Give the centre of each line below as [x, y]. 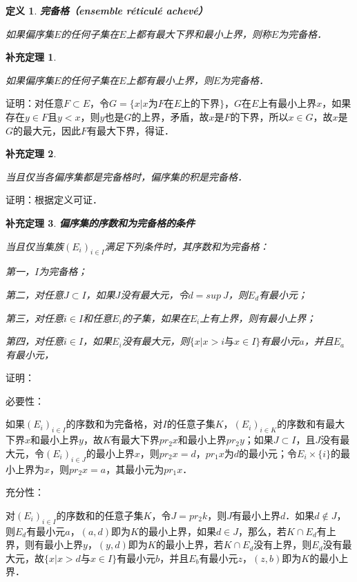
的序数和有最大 [311, 424]
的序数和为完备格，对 [114, 424]
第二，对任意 [35, 294]
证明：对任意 [35, 103]
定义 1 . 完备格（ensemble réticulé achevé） [107, 10]
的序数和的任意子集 [100, 515]
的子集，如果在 [156, 318]
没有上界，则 [283, 544]
